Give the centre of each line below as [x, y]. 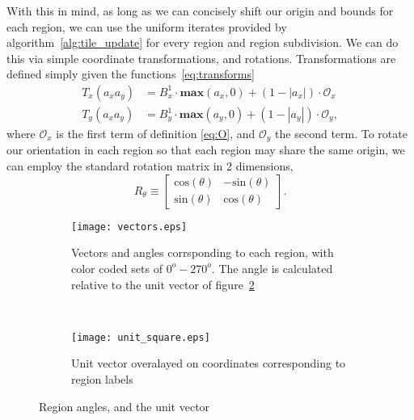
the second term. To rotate [341, 134]
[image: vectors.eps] [129, 227]
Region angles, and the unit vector [125, 406]
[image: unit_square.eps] [141, 337]
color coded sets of [117, 268]
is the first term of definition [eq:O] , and [156, 134]
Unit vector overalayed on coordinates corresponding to [209, 363]
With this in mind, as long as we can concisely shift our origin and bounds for [200, 10]
